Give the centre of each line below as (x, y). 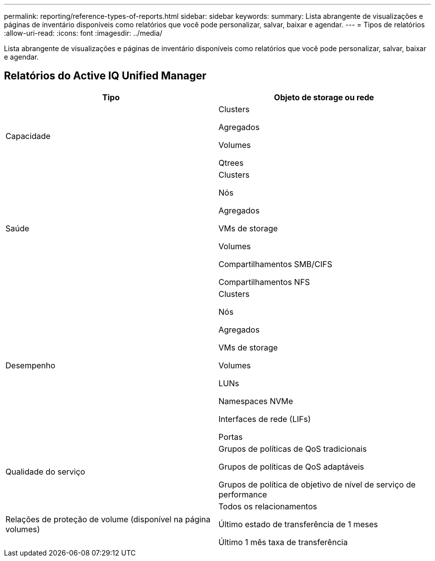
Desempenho (31, 365)
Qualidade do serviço (45, 471)
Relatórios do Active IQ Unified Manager (105, 76)
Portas (231, 437)
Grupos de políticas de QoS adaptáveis (291, 466)
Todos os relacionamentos (268, 506)
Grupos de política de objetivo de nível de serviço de (317, 484)
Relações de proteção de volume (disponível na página (108, 519)
